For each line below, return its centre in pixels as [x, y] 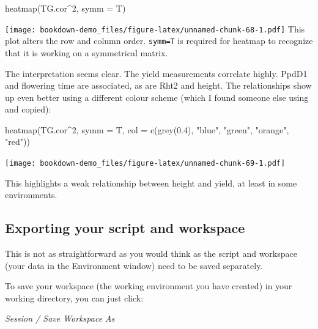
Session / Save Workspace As [60, 318]
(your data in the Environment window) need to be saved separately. [134, 265]
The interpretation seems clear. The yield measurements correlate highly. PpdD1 [156, 73]
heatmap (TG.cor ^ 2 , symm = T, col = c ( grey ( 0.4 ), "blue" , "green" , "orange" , [147, 129]
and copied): [28, 109]
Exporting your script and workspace [125, 228]
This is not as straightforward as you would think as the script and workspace [151, 253]
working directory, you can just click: [74, 298]
